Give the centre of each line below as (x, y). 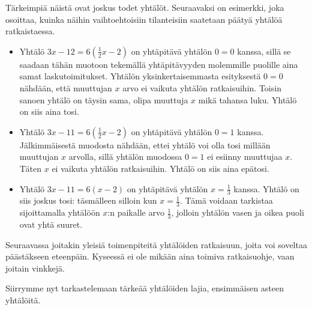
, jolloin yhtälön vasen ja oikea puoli (238, 212)
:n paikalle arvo (136, 212)
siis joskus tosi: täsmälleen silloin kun (88, 200)
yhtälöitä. (23, 299)
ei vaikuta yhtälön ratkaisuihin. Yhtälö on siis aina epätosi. (160, 168)
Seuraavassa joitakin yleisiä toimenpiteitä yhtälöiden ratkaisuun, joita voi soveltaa (156, 244)
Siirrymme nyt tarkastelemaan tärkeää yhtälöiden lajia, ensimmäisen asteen (145, 288)
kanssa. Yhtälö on (266, 188)
